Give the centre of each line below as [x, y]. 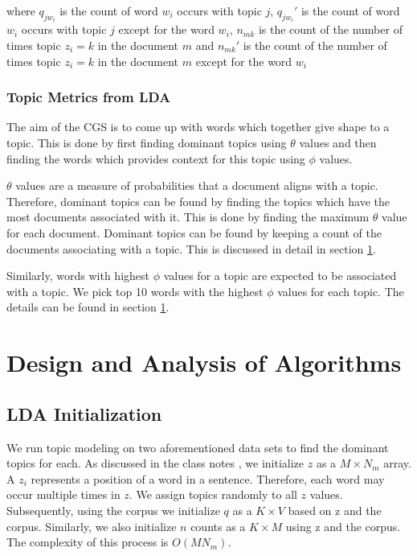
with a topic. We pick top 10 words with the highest [135, 291]
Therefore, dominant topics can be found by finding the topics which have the [198, 201]
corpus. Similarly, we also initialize [92, 526]
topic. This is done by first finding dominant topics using [147, 143]
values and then [338, 143]
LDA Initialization [84, 413]
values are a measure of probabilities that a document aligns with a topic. [197, 185]
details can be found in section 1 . [88, 307]
